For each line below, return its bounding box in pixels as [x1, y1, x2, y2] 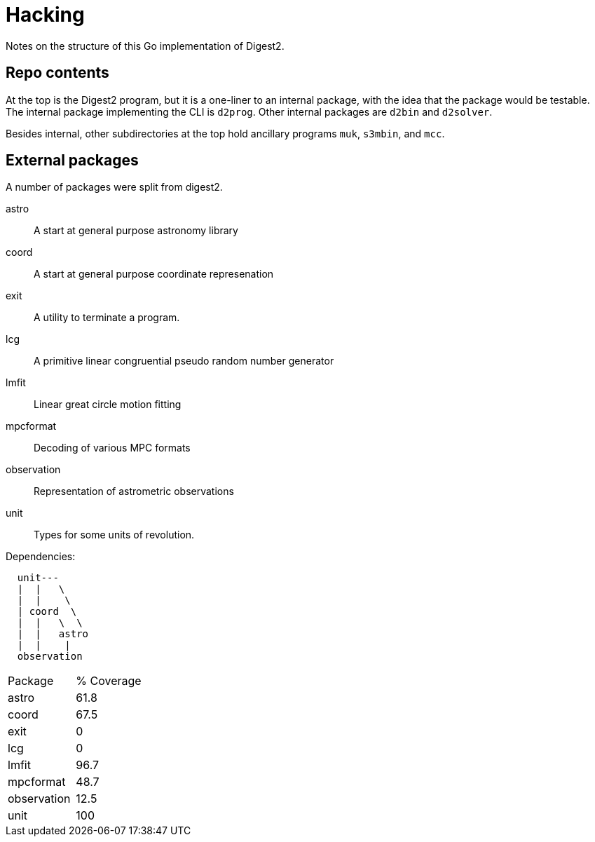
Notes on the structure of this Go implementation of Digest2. [6, 39, 285, 52]
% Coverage [76, 674, 142, 688]
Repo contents [6, 64, 109, 82]
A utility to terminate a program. [34, 311, 180, 324]
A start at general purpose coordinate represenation [34, 268, 274, 280]
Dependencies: [6, 550, 76, 563]
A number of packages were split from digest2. [6, 181, 223, 193]
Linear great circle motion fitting [34, 398, 182, 411]
